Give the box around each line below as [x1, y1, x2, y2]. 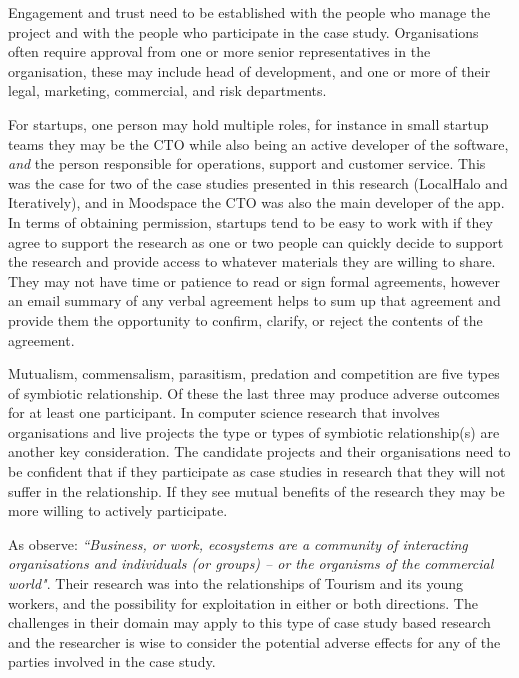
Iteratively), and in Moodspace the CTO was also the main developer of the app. [8, 192, 505, 213]
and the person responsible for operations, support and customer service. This [8, 153, 486, 174]
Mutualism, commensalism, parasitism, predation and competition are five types [8, 363, 500, 384]
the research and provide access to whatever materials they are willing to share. [8, 251, 496, 272]
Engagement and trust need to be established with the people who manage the [8, 2, 491, 22]
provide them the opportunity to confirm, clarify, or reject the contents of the [8, 309, 483, 330]
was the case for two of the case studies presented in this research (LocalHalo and [8, 172, 508, 193]
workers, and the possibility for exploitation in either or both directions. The [8, 592, 478, 613]
